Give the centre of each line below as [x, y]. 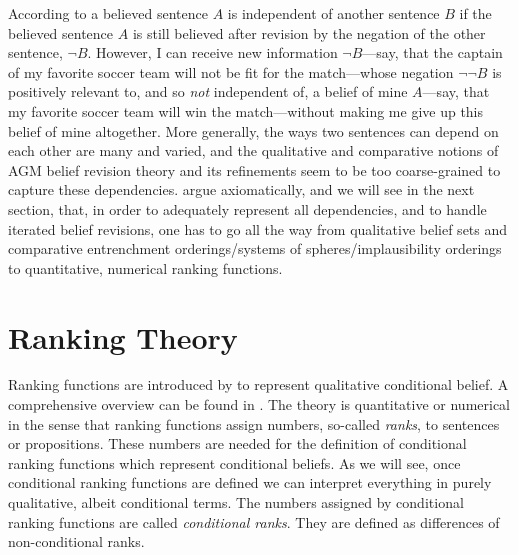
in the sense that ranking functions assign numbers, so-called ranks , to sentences [254, 423]
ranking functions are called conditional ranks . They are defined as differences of [254, 521]
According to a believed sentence [108, 13]
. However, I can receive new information [212, 52]
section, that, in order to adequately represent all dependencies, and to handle [247, 208]
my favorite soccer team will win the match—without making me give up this [246, 110]
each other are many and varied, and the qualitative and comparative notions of [253, 150]
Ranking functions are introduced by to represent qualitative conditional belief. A [258, 384]
